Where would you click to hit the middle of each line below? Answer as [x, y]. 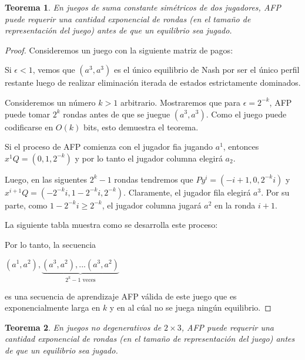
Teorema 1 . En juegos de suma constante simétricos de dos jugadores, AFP [143, 7]
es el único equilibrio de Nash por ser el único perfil [207, 70]
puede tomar [28, 114]
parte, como [26, 205]
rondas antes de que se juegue [117, 114]
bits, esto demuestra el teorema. [141, 127]
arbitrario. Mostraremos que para [180, 102]
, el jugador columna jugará [152, 205]
